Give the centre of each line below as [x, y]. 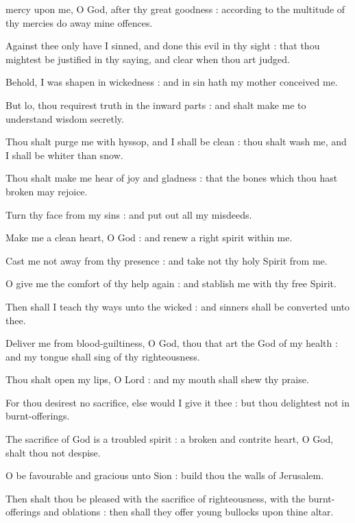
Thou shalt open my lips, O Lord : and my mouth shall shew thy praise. [157, 379]
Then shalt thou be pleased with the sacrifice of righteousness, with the [156, 498]
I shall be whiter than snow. [64, 155]
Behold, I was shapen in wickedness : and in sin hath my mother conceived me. [172, 82]
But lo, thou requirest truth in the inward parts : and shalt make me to [156, 105]
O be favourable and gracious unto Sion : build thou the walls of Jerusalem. [165, 475]
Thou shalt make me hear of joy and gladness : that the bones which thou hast [172, 178]
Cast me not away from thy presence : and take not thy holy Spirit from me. [167, 260]
